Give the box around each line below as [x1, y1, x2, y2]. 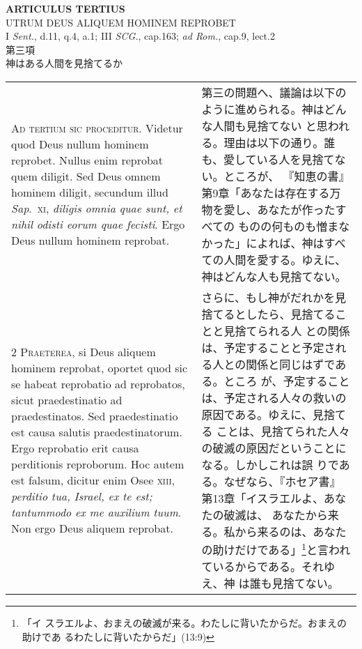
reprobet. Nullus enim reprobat [11, 151, 164, 168]
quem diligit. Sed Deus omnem [11, 167, 161, 184]
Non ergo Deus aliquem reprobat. [11, 520, 173, 537]
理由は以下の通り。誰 [223, 134, 336, 151]
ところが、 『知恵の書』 [223, 167, 350, 184]
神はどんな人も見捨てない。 [201, 268, 347, 284]
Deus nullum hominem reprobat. [11, 231, 170, 248]
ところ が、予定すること [223, 372, 350, 389]
